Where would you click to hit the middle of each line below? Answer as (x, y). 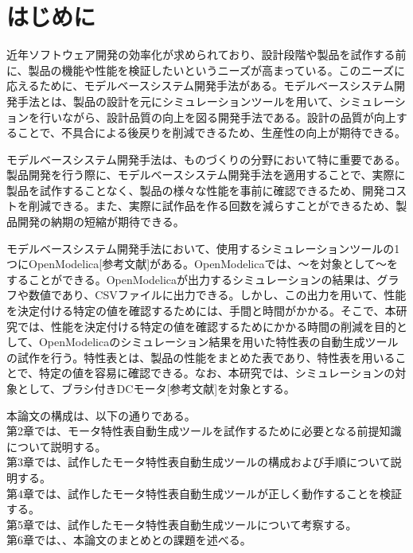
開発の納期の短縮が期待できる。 (101, 222)
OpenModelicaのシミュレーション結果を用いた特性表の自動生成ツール (218, 342)
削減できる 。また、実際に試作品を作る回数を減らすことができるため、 (212, 206)
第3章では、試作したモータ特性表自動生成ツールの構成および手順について (199, 462)
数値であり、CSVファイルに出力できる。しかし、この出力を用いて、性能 (217, 295)
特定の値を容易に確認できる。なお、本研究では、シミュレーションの (217, 373)
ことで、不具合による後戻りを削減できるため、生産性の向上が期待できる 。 (212, 132)
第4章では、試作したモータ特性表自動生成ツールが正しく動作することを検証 (204, 493)
